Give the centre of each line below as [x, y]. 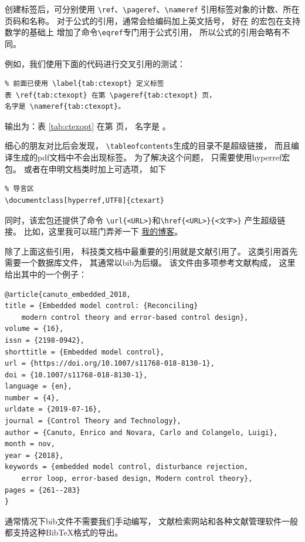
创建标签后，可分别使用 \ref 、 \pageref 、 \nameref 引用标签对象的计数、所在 [152, 9]
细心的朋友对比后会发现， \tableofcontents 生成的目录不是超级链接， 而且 [148, 145]
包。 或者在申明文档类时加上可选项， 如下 [86, 168]
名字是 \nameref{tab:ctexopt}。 [65, 107]
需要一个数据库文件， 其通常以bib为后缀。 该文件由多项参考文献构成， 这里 [150, 262]
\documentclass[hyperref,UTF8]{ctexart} [85, 200]
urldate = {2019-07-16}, [53, 409]
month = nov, [30, 444]
